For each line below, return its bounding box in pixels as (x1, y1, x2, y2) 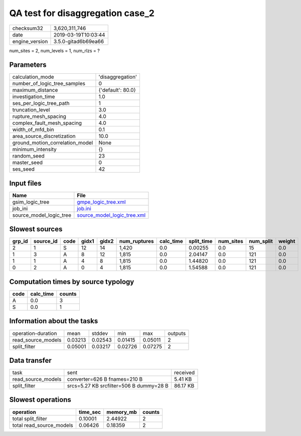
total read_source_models (12, 421, 74, 428)
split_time (188, 238, 213, 245)
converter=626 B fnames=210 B (67, 376, 143, 383)
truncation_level (12, 106, 50, 113)
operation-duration (12, 330, 57, 337)
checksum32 (12, 25, 44, 32)
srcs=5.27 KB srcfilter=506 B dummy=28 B (67, 382, 169, 389)
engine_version (12, 38, 48, 45)
